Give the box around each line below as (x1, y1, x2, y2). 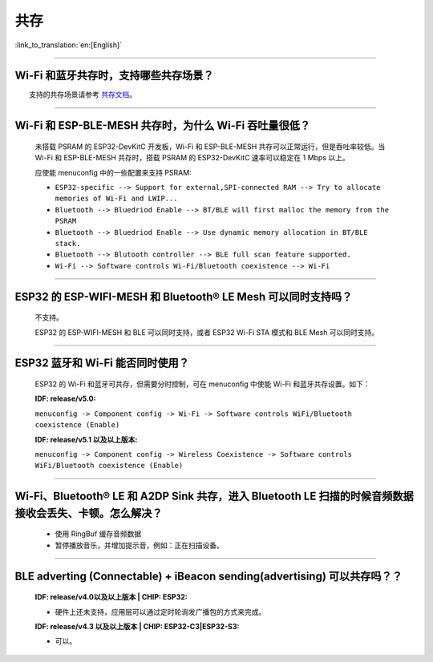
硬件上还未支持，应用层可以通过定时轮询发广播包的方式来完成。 (55, 607, 266, 616)
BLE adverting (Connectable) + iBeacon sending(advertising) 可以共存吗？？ (14, 569, 403, 583)
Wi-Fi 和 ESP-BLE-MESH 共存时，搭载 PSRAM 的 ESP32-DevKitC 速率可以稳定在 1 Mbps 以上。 (34, 153, 350, 163)
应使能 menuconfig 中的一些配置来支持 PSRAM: (34, 168, 192, 177)
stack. (55, 239, 81, 248)
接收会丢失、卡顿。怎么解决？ (14, 506, 163, 520)
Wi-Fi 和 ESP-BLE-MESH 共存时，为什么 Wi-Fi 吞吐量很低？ (14, 119, 311, 132)
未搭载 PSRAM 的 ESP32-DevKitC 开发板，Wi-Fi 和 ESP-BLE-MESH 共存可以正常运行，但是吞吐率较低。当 (34, 141, 386, 151)
